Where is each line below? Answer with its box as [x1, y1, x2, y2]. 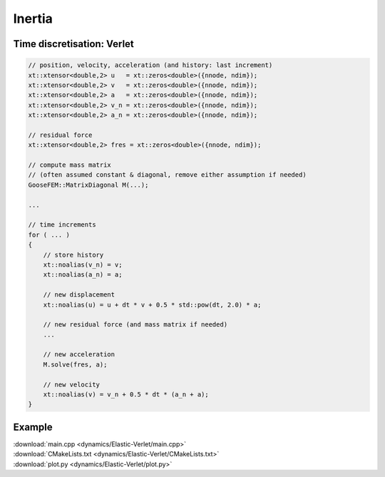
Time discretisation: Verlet [13, 38, 135, 50]
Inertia [13, 11, 53, 26]
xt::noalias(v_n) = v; [43, 260, 123, 269]
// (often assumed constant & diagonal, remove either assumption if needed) [28, 171, 307, 179]
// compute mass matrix [28, 161, 112, 169]
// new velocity [43, 380, 100, 389]
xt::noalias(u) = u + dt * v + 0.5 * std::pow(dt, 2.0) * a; [43, 300, 262, 309]
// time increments [28, 221, 96, 229]
